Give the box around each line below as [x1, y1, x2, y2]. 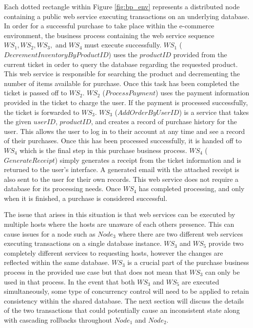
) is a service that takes [179, 107, 249, 117]
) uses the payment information [156, 87, 250, 98]
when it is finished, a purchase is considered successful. [4, 193, 168, 203]
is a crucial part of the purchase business [127, 257, 249, 267]
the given [4, 116, 31, 127]
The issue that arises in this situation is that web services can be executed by [4, 209, 235, 219]
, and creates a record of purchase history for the [91, 116, 237, 127]
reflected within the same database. [4, 257, 110, 267]
